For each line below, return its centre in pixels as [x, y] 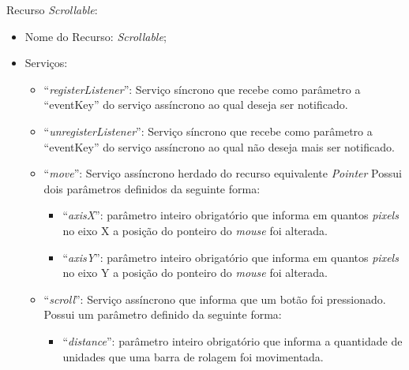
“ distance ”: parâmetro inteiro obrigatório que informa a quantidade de [233, 340]
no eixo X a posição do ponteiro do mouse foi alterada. [195, 230]
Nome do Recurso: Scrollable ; [96, 36]
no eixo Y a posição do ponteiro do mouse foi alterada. [195, 273]
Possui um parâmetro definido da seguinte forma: [163, 314]
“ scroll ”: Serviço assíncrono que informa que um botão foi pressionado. [215, 299]
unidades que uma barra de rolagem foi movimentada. [193, 356]
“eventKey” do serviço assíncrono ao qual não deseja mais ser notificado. [219, 146]
